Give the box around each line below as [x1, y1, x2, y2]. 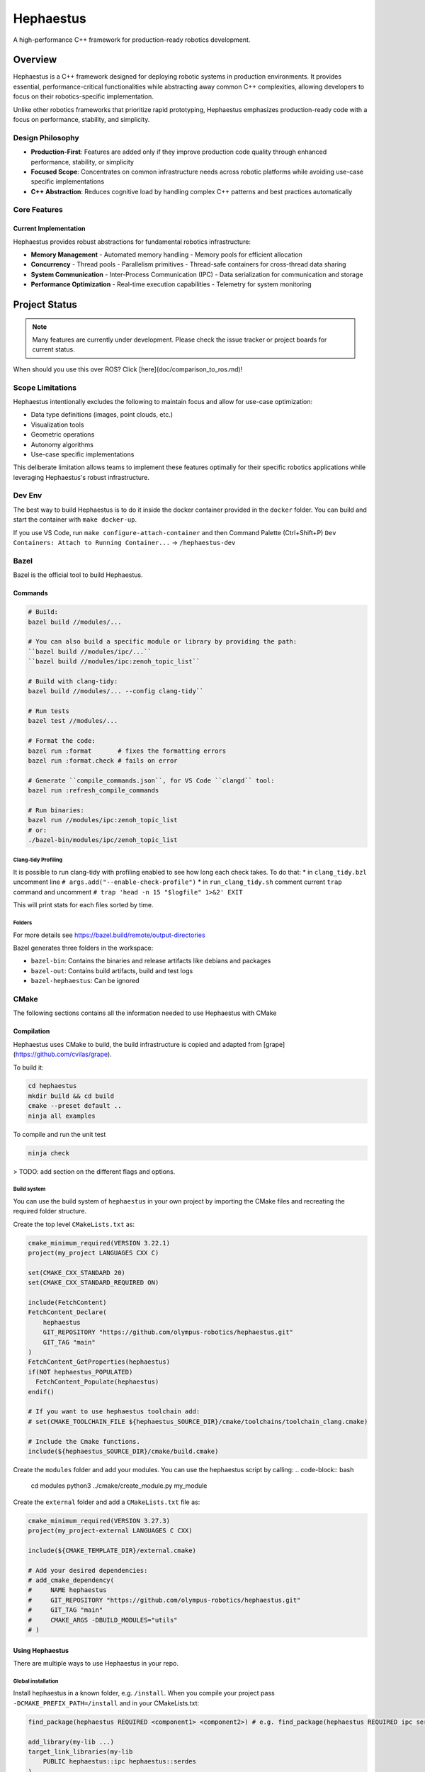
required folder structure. [13, 1207, 87, 1216]
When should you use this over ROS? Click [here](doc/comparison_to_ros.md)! [13, 365, 243, 374]
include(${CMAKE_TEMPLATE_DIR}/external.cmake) [28, 1546, 196, 1554]
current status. [32, 345, 75, 354]
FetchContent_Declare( [28, 1308, 107, 1316]
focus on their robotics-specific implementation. [13, 92, 154, 101]
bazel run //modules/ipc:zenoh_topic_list [28, 816, 178, 824]
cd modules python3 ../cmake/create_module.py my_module [30, 1481, 208, 1490]
